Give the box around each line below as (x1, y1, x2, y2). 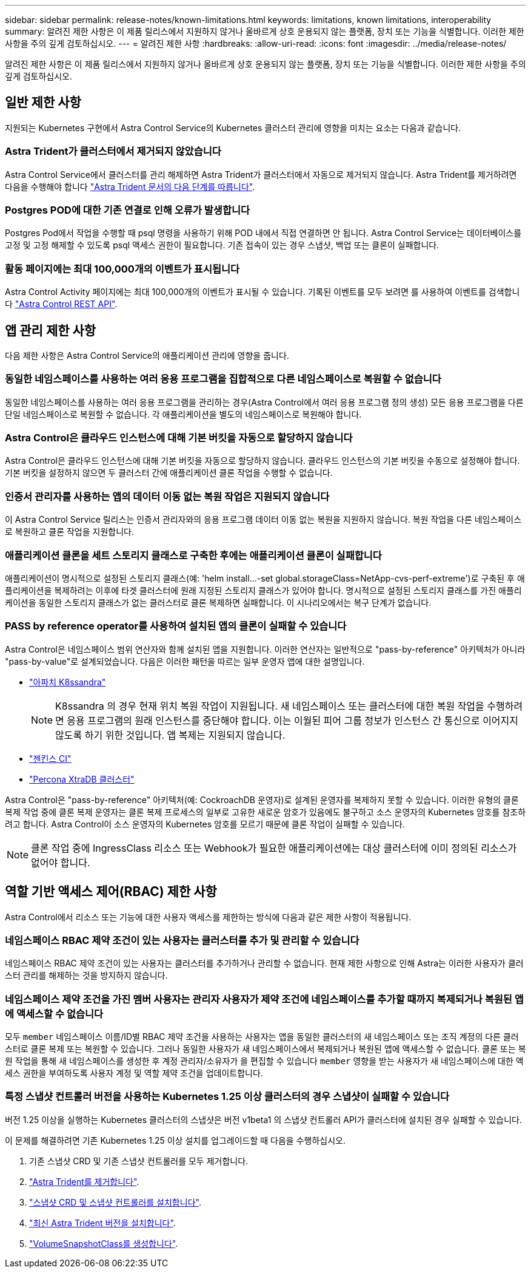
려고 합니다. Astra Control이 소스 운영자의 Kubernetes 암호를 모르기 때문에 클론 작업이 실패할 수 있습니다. (5, 818, 406, 829)
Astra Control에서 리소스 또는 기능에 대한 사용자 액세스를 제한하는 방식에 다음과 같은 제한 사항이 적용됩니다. (5, 911, 412, 922)
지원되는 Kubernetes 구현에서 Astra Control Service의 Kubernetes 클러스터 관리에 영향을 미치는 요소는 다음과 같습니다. (5, 122, 461, 133)
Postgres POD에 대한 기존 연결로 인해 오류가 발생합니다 (5, 203, 250, 216)
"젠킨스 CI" (29, 753, 72, 764)
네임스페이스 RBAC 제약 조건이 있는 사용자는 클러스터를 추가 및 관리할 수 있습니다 (5, 934, 359, 946)
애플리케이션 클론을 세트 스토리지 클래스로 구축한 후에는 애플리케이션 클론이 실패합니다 (5, 549, 382, 562)
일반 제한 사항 (5, 95, 81, 110)
